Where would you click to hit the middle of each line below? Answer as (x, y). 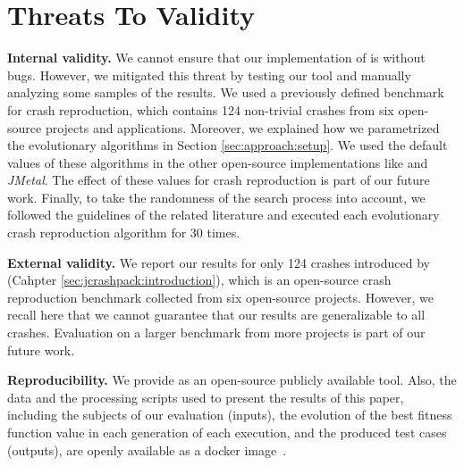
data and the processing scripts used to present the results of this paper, (206, 397)
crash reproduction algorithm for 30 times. (124, 233)
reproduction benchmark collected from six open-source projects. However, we (220, 297)
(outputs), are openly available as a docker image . (147, 449)
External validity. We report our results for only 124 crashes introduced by (219, 262)
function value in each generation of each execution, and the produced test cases (227, 432)
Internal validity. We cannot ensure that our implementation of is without (216, 58)
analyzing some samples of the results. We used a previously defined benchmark (226, 92)
